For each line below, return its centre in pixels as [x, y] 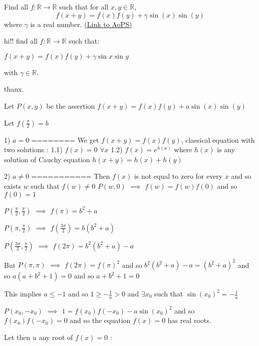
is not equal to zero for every [178, 176]
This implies [23, 294]
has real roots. [189, 320]
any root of [56, 337]
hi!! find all [21, 41]
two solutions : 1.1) [33, 149]
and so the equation [100, 320]
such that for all [84, 7]
